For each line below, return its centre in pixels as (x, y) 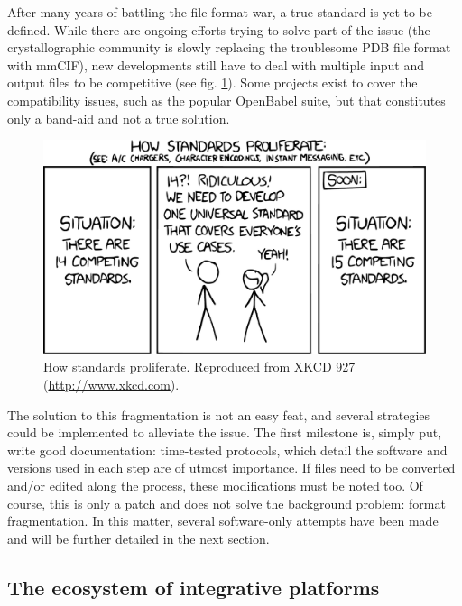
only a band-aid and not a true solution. (119, 118)
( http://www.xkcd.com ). (111, 385)
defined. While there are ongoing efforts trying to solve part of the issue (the (219, 29)
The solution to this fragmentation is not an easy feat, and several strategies (219, 414)
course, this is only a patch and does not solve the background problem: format (226, 503)
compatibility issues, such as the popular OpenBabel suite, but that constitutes (226, 100)
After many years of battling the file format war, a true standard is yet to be (220, 12)
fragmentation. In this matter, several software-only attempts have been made (223, 521)
